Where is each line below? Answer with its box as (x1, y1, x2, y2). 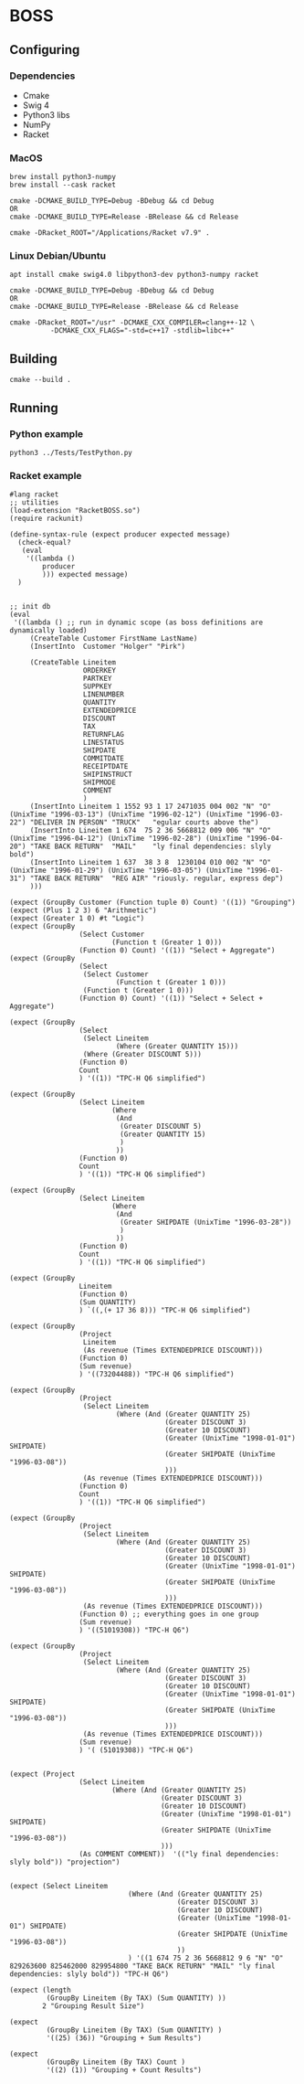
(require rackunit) (9, 514, 84, 524)
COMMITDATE (82, 754, 125, 763)
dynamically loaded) (9, 626, 89, 635)
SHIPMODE (82, 778, 117, 787)
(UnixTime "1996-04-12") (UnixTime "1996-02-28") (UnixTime (9, 834, 244, 844)
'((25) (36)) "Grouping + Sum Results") (46, 2034, 203, 2043)
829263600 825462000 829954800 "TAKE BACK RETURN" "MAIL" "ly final (9, 1962, 276, 1971)
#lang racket (9, 490, 59, 499)
